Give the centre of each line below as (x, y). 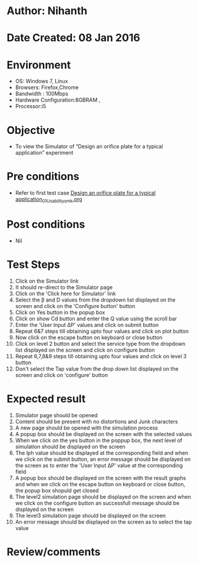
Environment (39, 65)
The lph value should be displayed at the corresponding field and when (102, 453)
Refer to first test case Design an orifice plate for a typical (85, 193)
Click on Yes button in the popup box (60, 312)
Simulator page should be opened (56, 415)
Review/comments (54, 551)
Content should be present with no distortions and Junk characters (97, 421)
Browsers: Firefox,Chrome (47, 87)
